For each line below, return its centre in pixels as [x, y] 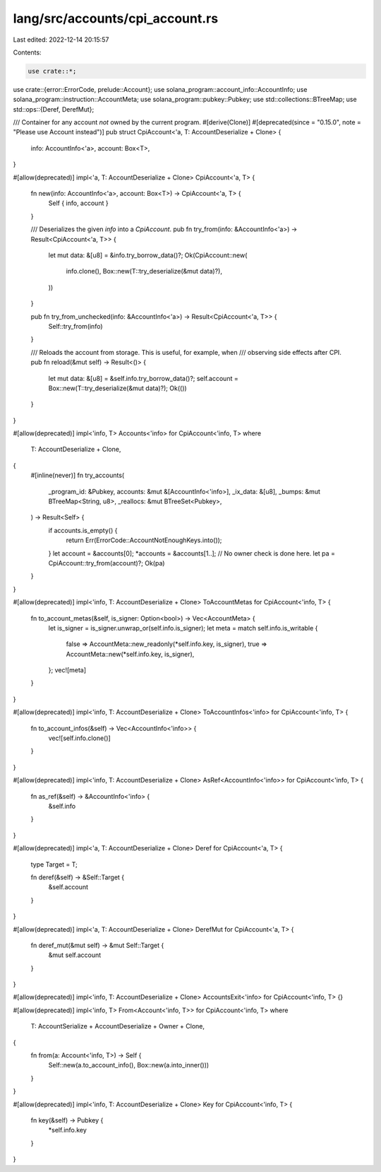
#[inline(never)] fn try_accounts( [78, 475]
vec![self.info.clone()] [79, 738]
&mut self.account [75, 955]
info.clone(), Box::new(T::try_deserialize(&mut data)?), [144, 271]
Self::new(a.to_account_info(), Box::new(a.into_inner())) [129, 1065]
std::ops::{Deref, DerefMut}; [54, 109]
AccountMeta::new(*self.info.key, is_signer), [130, 654]
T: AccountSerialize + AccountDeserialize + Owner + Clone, [117, 1026]
